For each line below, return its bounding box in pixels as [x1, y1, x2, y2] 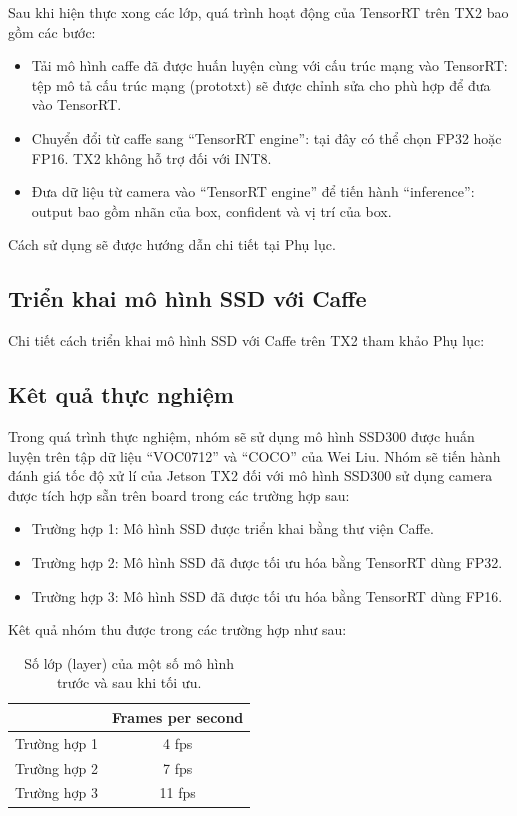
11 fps [159, 782, 196, 803]
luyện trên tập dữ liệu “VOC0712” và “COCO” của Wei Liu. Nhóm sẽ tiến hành [8, 445, 501, 466]
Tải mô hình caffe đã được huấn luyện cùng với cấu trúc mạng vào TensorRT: [31, 55, 508, 76]
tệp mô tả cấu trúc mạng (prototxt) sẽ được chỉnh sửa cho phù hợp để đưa [31, 74, 491, 95]
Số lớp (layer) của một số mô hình [24, 652, 234, 673]
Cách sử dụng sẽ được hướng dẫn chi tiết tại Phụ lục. [8, 234, 336, 255]
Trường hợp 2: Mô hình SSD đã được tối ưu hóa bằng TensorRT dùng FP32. [31, 551, 503, 572]
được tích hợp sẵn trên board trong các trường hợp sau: [8, 484, 350, 505]
